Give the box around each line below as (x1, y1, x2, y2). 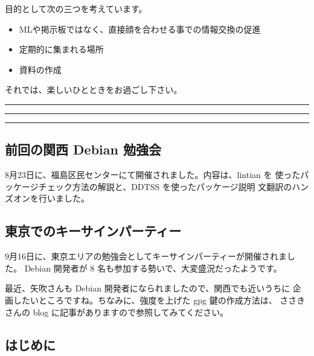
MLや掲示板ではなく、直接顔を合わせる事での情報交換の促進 (19, 22, 261, 35)
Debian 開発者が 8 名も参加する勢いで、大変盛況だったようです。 (24, 261, 282, 274)
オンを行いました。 (13, 192, 89, 205)
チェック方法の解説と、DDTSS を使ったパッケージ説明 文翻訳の (38, 180, 292, 192)
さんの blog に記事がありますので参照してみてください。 (5, 305, 229, 318)
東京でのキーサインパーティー (5, 221, 182, 240)
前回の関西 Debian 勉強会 (5, 140, 161, 159)
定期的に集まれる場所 (19, 43, 104, 56)
